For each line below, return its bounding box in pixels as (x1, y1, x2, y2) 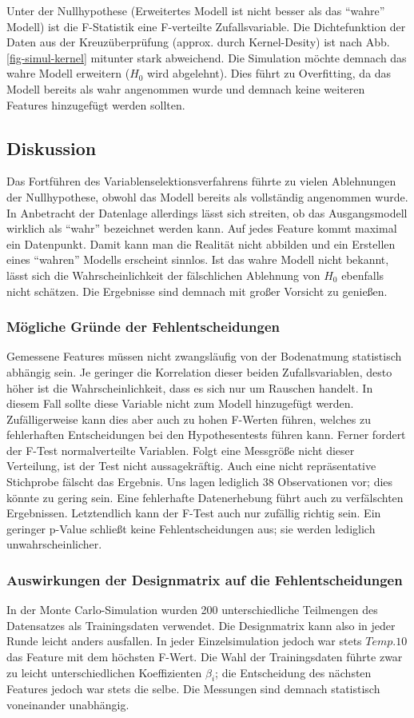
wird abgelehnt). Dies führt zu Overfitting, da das (147, 65, 392, 82)
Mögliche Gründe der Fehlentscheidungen (6, 317, 281, 337)
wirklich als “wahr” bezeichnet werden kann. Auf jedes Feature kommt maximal (6, 220, 397, 237)
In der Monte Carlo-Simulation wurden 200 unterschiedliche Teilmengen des (6, 601, 378, 618)
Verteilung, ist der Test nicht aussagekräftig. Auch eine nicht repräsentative (6, 457, 376, 474)
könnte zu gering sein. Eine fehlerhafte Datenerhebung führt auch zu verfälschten (6, 489, 404, 505)
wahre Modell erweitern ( (6, 65, 130, 82)
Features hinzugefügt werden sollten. (6, 96, 185, 113)
